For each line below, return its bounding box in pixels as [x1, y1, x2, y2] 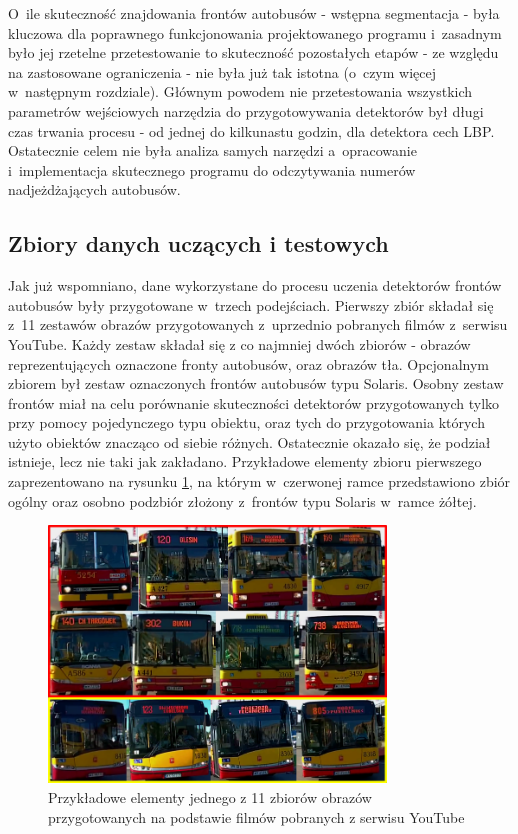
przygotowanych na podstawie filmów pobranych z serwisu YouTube [48, 806, 465, 827]
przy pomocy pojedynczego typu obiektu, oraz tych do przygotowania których [8, 412, 485, 433]
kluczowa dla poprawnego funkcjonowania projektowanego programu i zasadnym [8, 22, 502, 43]
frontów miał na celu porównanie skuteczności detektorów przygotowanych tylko [8, 392, 500, 413]
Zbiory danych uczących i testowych [8, 228, 389, 259]
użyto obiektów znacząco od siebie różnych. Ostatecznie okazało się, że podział [8, 431, 491, 452]
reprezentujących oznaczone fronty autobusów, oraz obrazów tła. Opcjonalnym [8, 353, 489, 374]
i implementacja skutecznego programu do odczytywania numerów [8, 159, 416, 180]
